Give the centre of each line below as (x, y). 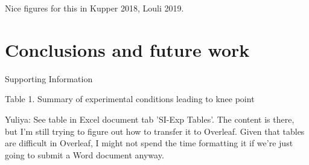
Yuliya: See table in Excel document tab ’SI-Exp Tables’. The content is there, (150, 119)
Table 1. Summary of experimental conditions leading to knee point (130, 99)
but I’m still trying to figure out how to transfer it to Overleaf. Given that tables (155, 131)
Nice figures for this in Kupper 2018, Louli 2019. (94, 8)
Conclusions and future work (127, 49)
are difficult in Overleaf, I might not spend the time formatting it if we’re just (149, 143)
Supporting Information (49, 78)
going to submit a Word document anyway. (84, 154)
